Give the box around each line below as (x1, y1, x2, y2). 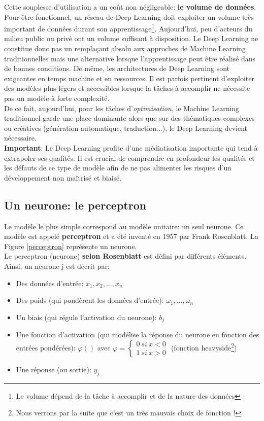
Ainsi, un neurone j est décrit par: (4, 260, 110, 271)
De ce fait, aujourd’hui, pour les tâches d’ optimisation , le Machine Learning (4, 102, 240, 113)
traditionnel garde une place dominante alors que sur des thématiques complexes (4, 113, 255, 123)
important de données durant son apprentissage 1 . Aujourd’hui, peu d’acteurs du (4, 22, 253, 33)
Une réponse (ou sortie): (16, 364, 91, 374)
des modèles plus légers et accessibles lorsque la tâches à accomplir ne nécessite (4, 83, 250, 93)
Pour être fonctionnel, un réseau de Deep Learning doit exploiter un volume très (4, 11, 254, 22)
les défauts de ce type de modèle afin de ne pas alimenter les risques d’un (4, 162, 232, 173)
